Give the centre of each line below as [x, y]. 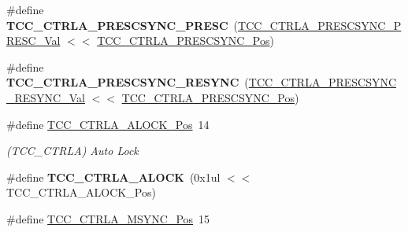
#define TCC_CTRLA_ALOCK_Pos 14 [108, 124]
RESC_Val [33, 41]
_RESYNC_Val [46, 97]
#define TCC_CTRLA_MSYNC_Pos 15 [108, 218]
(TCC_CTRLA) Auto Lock [72, 151]
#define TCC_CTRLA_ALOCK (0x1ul [113, 177]
